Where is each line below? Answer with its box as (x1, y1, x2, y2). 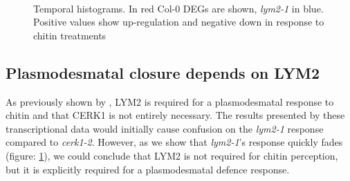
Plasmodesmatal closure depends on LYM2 (6, 61, 320, 83)
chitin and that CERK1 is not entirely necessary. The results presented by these (6, 108, 345, 122)
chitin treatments (33, 28, 107, 42)
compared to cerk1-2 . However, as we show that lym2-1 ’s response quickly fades (6, 135, 343, 149)
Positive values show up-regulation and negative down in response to (33, 15, 324, 29)
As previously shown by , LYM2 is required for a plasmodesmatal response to (6, 94, 334, 108)
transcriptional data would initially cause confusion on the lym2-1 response (6, 121, 324, 135)
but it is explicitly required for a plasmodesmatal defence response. (6, 162, 290, 176)
